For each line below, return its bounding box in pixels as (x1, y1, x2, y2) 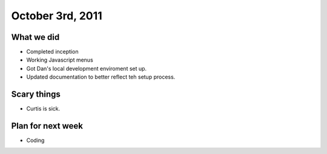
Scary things (11, 89, 61, 100)
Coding (26, 136, 45, 144)
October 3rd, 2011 (11, 9, 102, 22)
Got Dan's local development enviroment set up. (26, 65, 147, 72)
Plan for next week (11, 121, 83, 131)
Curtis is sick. (26, 105, 61, 112)
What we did (11, 32, 60, 42)
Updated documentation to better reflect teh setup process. (26, 73, 176, 81)
